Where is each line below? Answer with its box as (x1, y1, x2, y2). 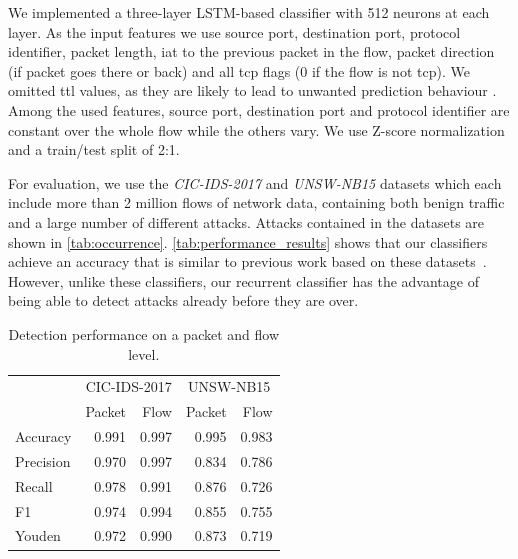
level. (128, 343, 160, 364)
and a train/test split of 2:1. (8, 139, 180, 160)
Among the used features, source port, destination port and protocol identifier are (8, 99, 510, 120)
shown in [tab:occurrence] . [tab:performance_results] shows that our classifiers (8, 231, 488, 252)
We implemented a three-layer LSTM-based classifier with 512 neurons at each (8, 2, 490, 22)
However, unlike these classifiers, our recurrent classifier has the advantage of (8, 270, 479, 291)
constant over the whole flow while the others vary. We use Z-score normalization (8, 119, 505, 140)
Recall (15, 475, 53, 496)
